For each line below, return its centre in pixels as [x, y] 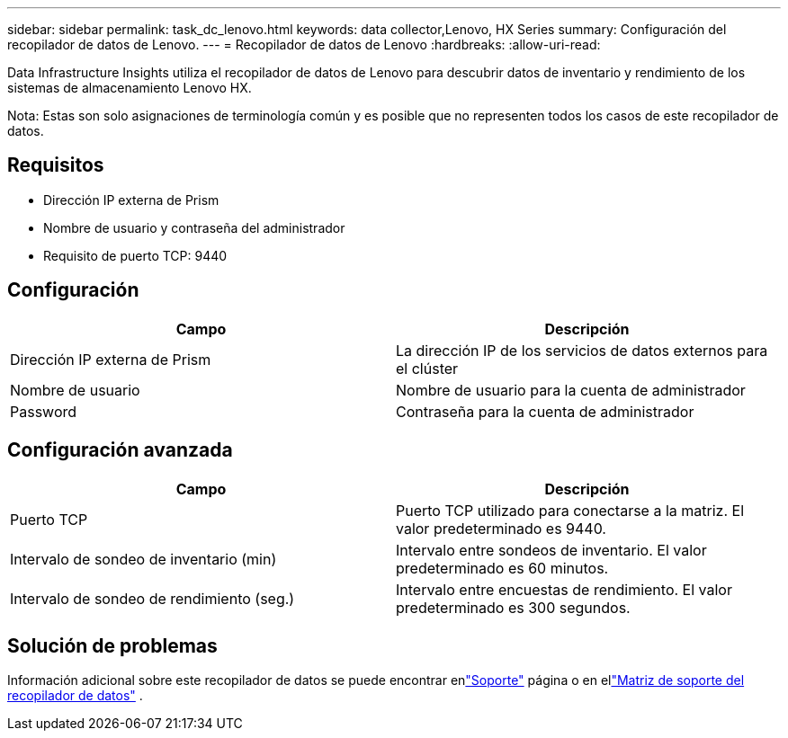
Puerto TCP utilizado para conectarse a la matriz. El [570, 510]
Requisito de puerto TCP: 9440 [135, 255]
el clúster [427, 368]
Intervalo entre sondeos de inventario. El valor [551, 550]
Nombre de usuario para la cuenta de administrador [571, 390]
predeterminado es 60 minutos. [502, 568]
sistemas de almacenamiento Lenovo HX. [130, 88]
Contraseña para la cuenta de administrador [545, 411]
